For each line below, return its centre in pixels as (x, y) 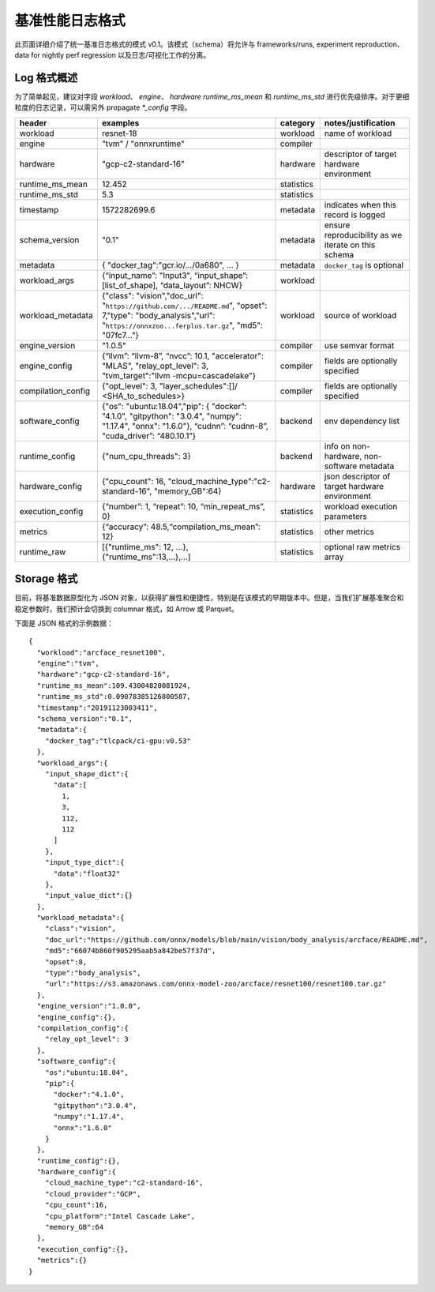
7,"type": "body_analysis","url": (158, 315)
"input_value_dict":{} (89, 896)
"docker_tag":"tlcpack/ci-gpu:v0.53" (118, 741)
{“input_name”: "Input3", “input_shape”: (175, 275)
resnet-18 (119, 133)
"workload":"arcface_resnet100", (101, 652)
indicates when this (360, 205)
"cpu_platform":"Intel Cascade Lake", (120, 1216)
